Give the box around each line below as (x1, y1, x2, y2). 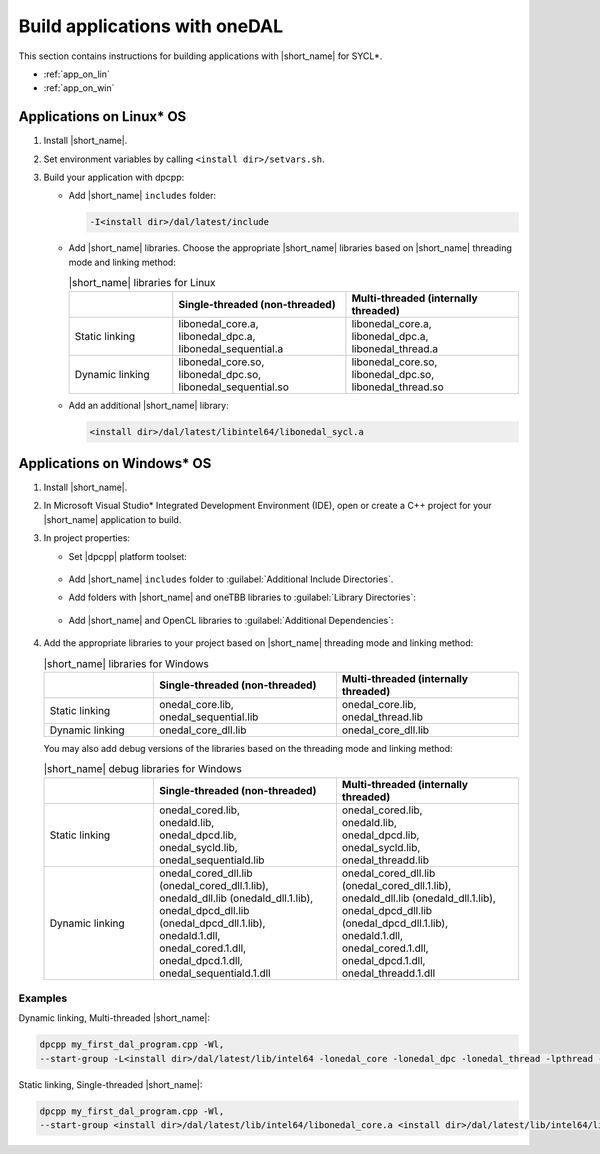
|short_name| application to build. (43, 513, 182, 525)
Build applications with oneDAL (18, 15, 284, 37)
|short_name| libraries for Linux (68, 276, 216, 290)
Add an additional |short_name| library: (68, 399, 229, 411)
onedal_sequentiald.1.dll (159, 966, 271, 980)
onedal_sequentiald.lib (159, 853, 265, 867)
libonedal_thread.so (351, 380, 444, 394)
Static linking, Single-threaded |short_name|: (18, 1078, 203, 1090)
